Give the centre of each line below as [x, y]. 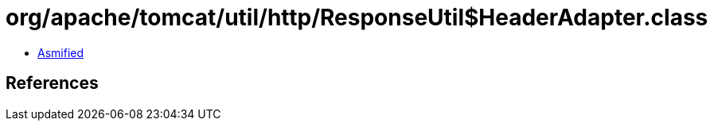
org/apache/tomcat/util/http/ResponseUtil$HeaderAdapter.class [357, 17]
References [52, 83]
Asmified [61, 52]
